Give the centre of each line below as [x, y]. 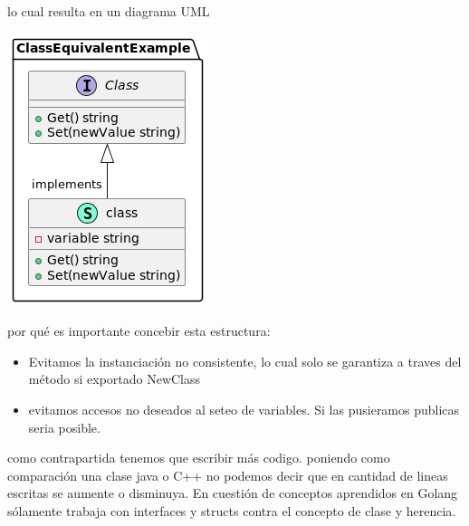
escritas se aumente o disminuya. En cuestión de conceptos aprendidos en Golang [233, 493]
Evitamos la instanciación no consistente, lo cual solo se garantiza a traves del [245, 361]
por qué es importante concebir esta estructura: [139, 331]
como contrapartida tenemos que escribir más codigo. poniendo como [199, 458]
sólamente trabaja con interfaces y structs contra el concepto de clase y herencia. [232, 510]
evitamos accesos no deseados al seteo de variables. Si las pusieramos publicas [244, 409]
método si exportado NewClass [115, 379]
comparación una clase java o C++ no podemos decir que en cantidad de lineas [228, 475]
